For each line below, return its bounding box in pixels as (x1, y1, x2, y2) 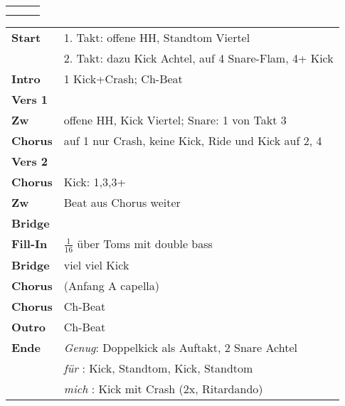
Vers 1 (11, 91, 48, 107)
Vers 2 (11, 153, 48, 169)
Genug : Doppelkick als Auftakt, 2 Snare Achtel (63, 338, 297, 356)
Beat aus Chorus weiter (63, 194, 181, 210)
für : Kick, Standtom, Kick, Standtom (63, 359, 253, 376)
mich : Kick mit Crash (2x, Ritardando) (63, 380, 263, 397)
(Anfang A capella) (63, 277, 160, 294)
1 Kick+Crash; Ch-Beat (63, 70, 183, 87)
